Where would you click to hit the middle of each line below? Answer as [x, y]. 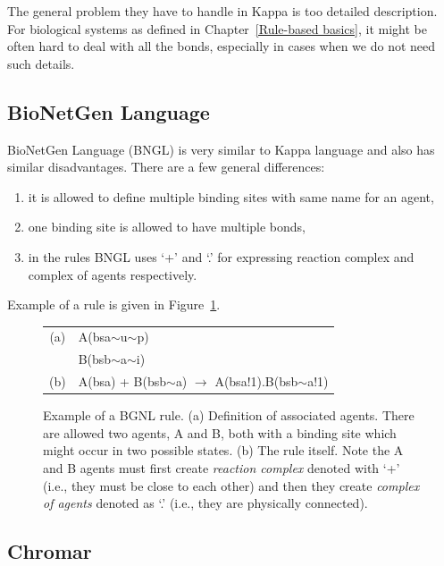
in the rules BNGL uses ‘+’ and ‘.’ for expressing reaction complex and [221, 256]
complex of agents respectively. [113, 274]
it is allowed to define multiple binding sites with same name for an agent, [231, 196]
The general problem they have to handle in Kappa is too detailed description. [222, 11]
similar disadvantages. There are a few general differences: [166, 167]
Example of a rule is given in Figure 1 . [114, 304]
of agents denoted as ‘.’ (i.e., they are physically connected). [205, 503]
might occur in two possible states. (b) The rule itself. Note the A [223, 450]
